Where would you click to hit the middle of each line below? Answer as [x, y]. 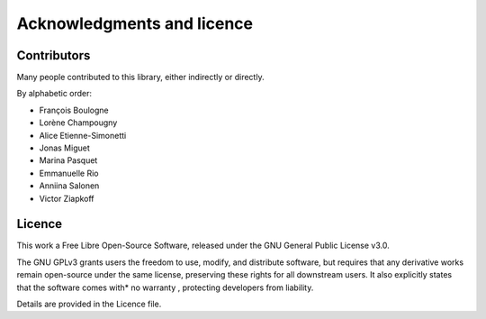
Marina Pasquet [68, 160]
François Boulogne [74, 110]
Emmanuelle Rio [69, 173]
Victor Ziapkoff [67, 198]
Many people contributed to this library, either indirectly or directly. [140, 77]
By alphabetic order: [54, 94]
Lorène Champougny [78, 123]
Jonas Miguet [64, 148]
